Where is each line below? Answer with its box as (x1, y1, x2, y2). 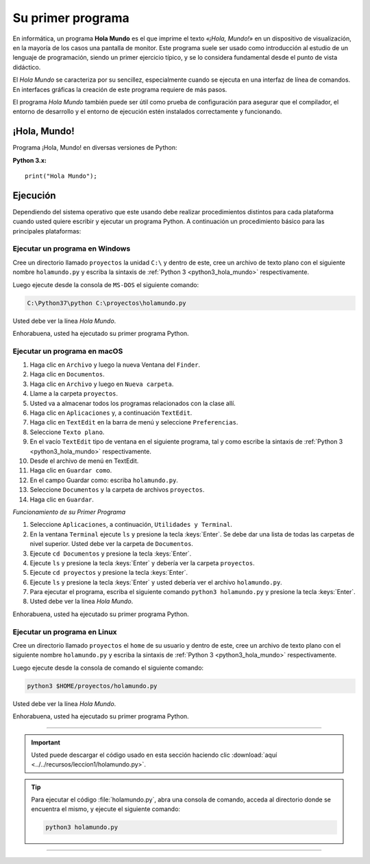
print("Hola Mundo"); (25, 172, 97, 180)
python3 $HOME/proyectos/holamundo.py (27, 682, 158, 690)
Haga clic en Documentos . (29, 370, 106, 378)
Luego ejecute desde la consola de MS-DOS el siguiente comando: (12, 280, 199, 288)
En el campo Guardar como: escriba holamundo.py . (29, 476, 178, 484)
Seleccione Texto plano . (29, 428, 105, 436)
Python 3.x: (12, 156, 47, 164)
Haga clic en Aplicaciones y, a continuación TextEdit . (29, 409, 193, 417)
